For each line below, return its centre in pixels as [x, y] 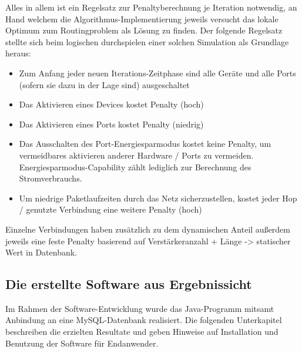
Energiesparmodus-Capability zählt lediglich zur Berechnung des [135, 167]
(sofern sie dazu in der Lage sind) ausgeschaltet [104, 84]
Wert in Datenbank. [41, 252]
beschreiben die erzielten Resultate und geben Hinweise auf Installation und [142, 332]
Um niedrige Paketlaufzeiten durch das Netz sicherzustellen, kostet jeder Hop [158, 198]
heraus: [18, 53]
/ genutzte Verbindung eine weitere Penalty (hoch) [110, 209]
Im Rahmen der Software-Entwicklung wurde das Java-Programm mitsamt [140, 308]
